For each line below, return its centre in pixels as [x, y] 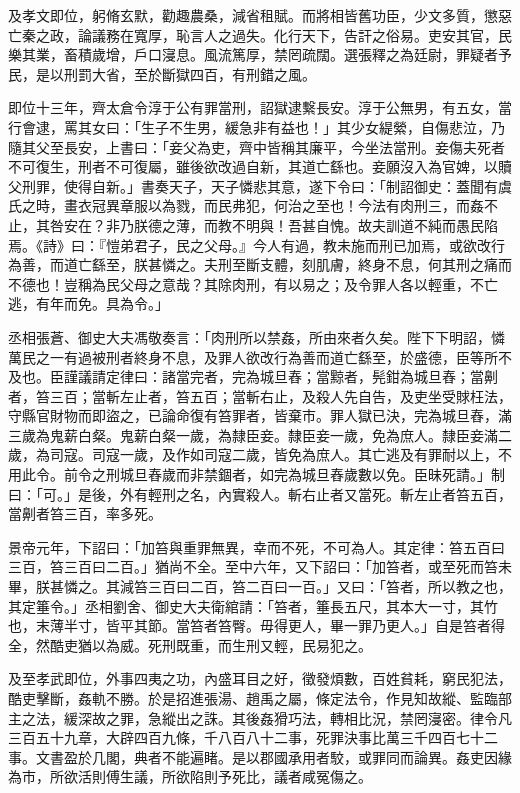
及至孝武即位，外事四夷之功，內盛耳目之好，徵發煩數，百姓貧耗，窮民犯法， [260, 678]
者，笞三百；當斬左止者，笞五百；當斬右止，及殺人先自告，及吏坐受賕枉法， [260, 395]
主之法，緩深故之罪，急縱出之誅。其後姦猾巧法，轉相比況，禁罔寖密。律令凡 [260, 717]
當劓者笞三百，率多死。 [85, 513]
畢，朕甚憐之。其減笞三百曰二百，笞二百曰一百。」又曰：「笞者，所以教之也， [260, 586]
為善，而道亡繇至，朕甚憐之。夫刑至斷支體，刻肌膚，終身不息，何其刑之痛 [253, 264]
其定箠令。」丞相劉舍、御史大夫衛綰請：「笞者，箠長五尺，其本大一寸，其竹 [253, 605]
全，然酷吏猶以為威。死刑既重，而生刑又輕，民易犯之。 [190, 644]
